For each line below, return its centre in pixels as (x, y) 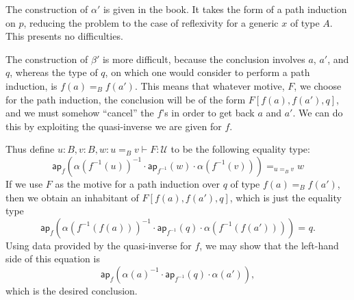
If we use (24, 183)
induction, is (31, 85)
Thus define (30, 149)
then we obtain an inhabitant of (72, 197)
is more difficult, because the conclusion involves (204, 59)
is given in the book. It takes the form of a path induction (225, 9)
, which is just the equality (286, 197)
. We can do (318, 113)
